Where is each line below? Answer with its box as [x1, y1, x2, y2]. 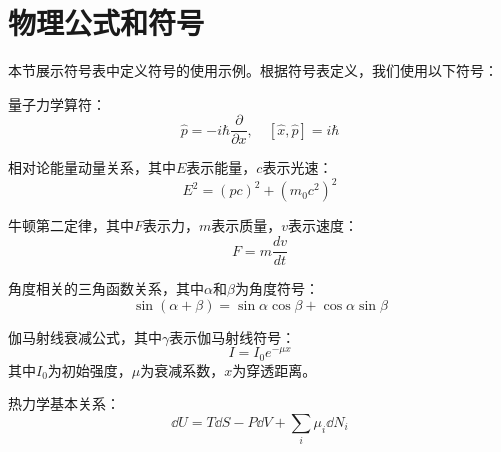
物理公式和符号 [8, 2, 205, 43]
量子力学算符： [8, 93, 106, 114]
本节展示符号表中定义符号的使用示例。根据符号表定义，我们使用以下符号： [8, 60, 498, 81]
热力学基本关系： [8, 393, 120, 414]
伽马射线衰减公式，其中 [8, 326, 162, 347]
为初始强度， [47, 359, 132, 380]
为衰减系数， [140, 359, 225, 380]
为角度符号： [234, 278, 319, 299]
